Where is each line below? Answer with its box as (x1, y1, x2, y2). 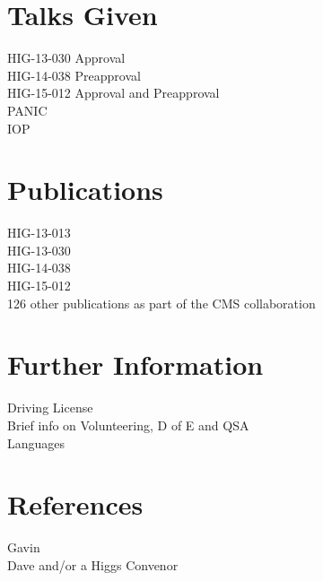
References (7, 486, 144, 523)
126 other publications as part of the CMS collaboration (7, 293, 316, 312)
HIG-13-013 (7, 223, 71, 242)
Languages (7, 433, 65, 452)
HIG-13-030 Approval (7, 48, 126, 67)
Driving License (7, 398, 93, 417)
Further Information (7, 346, 264, 383)
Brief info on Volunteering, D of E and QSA (7, 415, 249, 434)
